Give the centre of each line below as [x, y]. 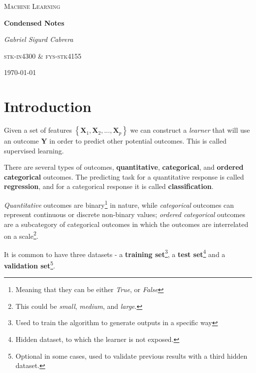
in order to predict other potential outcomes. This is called [138, 141]
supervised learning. [34, 150]
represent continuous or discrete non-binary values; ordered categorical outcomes [125, 214]
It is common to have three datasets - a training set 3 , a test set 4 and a [115, 253]
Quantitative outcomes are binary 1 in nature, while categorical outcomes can [119, 204]
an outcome [21, 141]
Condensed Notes [34, 22]
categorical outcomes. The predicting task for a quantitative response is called [124, 176]
